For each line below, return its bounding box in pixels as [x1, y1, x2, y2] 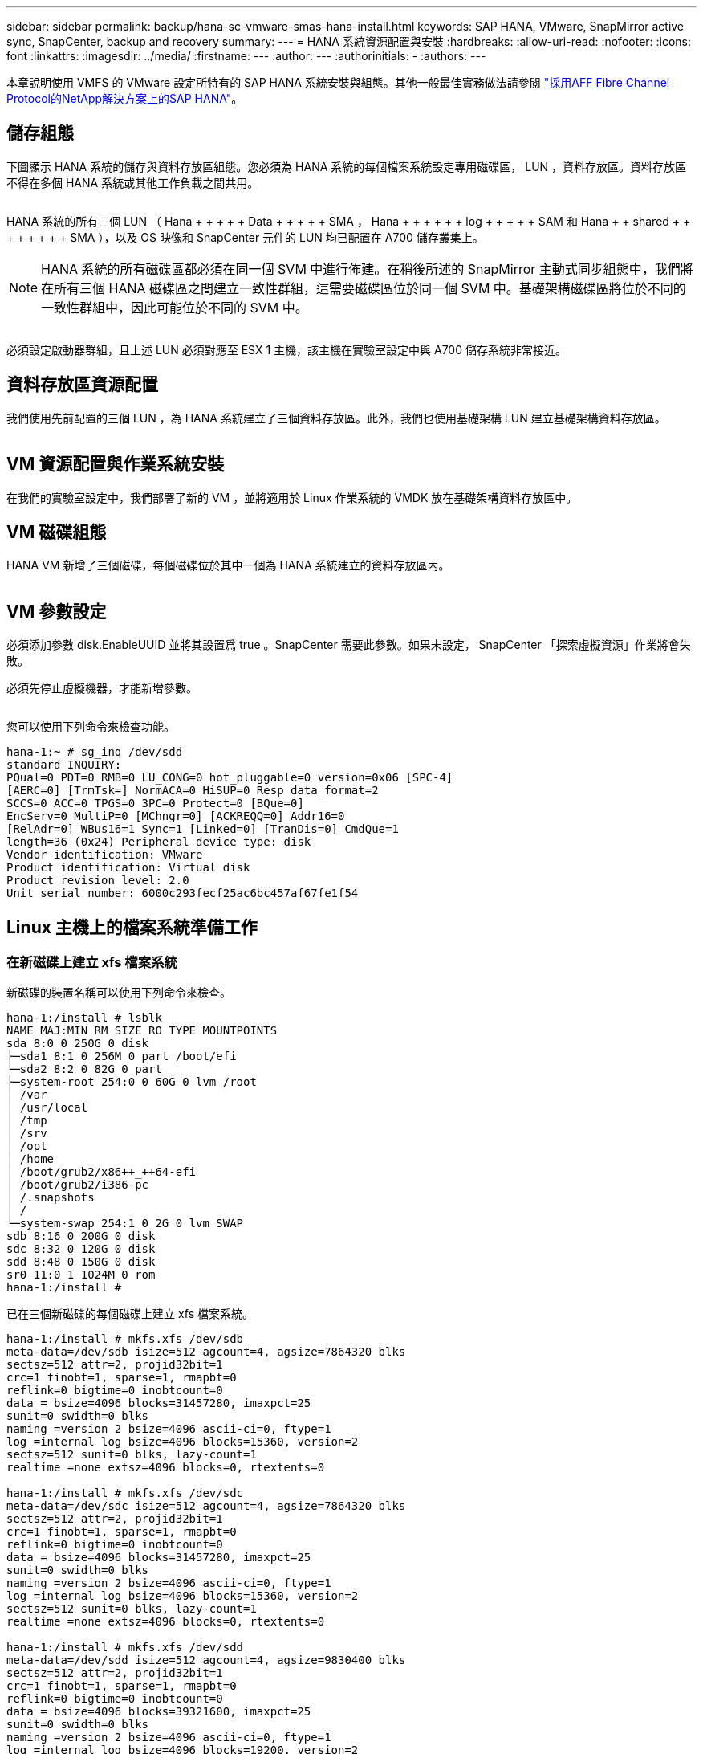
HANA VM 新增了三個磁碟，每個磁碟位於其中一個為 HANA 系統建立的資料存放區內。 [6, 558, 450, 573]
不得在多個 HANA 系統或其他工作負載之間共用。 [6, 175, 259, 190]
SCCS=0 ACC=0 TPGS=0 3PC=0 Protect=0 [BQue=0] [6, 797, 304, 810]
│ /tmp [6, 1114, 47, 1128]
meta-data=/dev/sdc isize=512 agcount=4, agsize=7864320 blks [6, 1499, 406, 1513]
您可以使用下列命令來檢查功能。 [6, 720, 175, 734]
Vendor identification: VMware [6, 848, 203, 862]
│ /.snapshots [6, 1191, 95, 1205]
